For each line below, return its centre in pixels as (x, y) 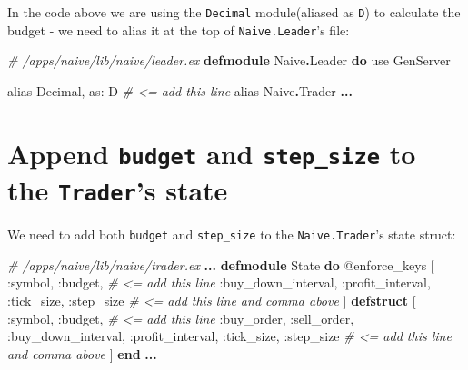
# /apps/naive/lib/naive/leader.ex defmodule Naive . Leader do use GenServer (229, 60)
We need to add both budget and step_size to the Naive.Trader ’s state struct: (232, 234)
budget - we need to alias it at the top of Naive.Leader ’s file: (179, 29)
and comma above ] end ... (82, 353)
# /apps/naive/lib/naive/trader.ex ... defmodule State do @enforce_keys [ (221, 264)
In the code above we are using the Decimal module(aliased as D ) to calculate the (234, 12)
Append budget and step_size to (212, 153)
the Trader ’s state (118, 190)
